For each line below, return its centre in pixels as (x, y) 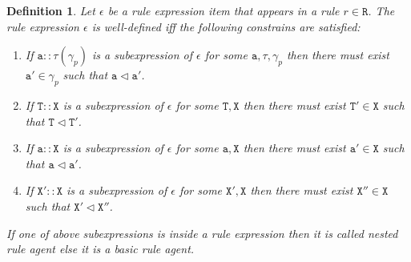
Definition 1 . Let (51, 10)
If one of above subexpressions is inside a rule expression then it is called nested (202, 233)
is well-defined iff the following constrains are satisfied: (226, 26)
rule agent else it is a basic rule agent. (101, 249)
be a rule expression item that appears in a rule (224, 10)
